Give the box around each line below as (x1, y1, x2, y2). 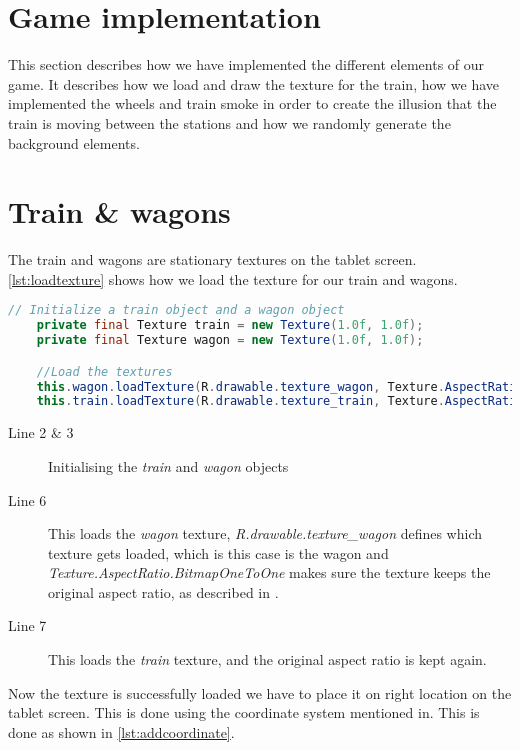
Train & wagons (8, 191, 231, 232)
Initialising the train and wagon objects (48, 455, 289, 476)
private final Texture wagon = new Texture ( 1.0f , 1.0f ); (36, 333, 424, 348)
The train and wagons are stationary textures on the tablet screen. (8, 249, 417, 270)
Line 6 (8, 489, 47, 510)
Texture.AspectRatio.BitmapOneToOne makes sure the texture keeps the (48, 562, 491, 583)
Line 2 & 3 (8, 422, 74, 443)
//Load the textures (36, 364, 173, 379)
